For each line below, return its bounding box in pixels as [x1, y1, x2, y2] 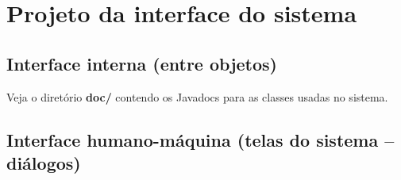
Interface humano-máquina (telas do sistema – [6, 127, 395, 151]
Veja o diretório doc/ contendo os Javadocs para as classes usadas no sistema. [6, 88, 388, 105]
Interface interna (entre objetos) [6, 51, 277, 75]
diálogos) [6, 150, 81, 174]
